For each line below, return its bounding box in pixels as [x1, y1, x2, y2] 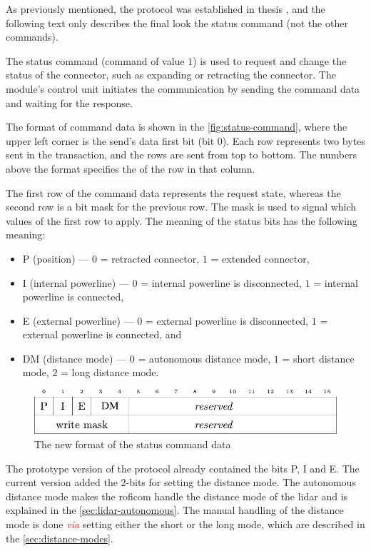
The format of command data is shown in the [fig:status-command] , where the [6, 119, 347, 134]
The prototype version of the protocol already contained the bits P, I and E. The [6, 460, 360, 475]
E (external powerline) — [22, 313, 134, 328]
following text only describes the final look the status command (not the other [6, 15, 348, 30]
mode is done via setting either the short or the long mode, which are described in [6, 517, 365, 532]
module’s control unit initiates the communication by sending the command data [6, 81, 360, 96]
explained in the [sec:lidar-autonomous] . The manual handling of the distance [6, 502, 344, 517]
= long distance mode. [61, 365, 159, 380]
